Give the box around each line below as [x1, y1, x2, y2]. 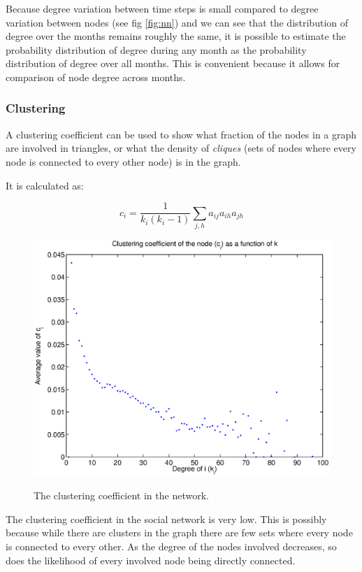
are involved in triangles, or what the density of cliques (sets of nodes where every [6, 141, 356, 155]
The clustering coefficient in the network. [34, 488, 209, 503]
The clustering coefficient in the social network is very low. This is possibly [6, 511, 327, 526]
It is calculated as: [6, 178, 84, 192]
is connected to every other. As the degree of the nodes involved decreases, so [6, 539, 337, 554]
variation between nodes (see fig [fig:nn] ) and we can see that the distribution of [6, 15, 349, 29]
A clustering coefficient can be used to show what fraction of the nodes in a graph [6, 127, 357, 141]
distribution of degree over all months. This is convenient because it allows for [6, 56, 340, 71]
